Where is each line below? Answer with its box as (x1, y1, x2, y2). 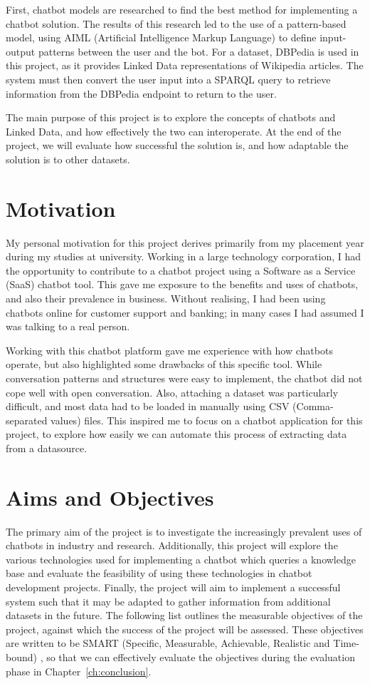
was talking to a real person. (6, 319, 130, 334)
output (6, 44, 36, 58)
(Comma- (292, 399, 334, 414)
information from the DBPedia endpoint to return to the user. (6, 86, 277, 101)
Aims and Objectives (6, 482, 214, 511)
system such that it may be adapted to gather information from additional (6, 593, 331, 608)
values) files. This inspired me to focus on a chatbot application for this (51, 412, 363, 427)
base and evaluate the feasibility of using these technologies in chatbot (6, 566, 312, 581)
